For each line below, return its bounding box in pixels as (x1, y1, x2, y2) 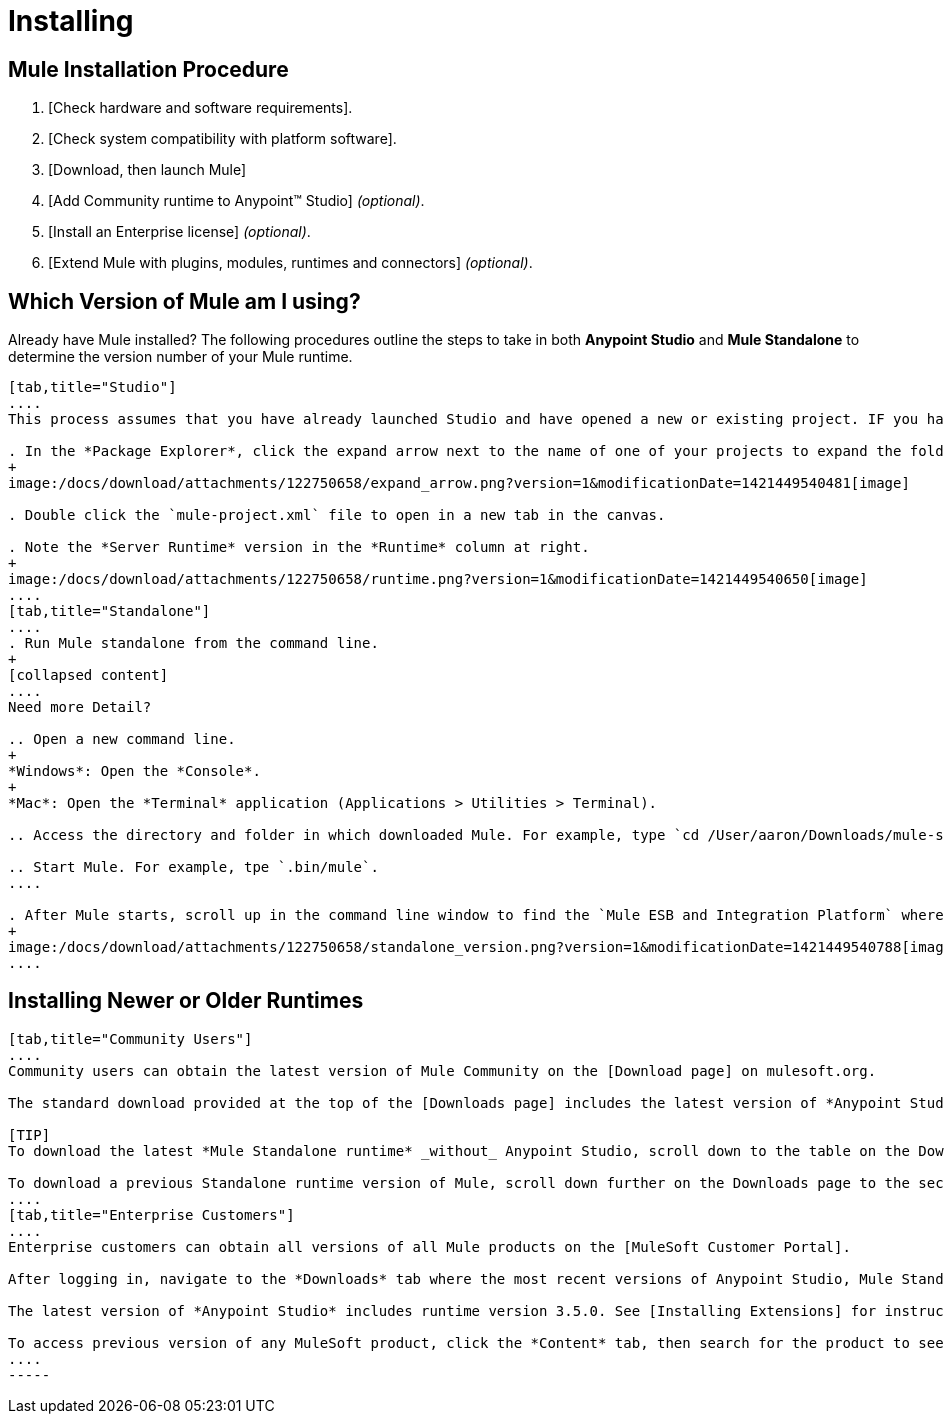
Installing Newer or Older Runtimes (8, 988, 364, 1014)
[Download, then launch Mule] (48, 161, 247, 179)
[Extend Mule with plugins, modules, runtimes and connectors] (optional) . (48, 254, 533, 272)
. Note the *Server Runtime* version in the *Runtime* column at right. (8, 539, 590, 556)
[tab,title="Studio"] (8, 379, 177, 396)
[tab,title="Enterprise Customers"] (8, 1206, 295, 1223)
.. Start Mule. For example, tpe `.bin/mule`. (8, 859, 379, 876)
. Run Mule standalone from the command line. (8, 635, 379, 652)
